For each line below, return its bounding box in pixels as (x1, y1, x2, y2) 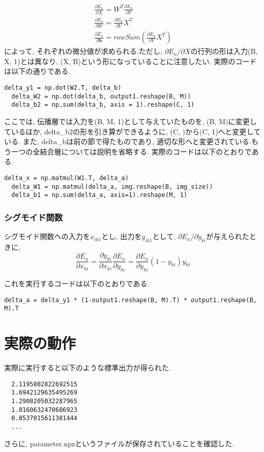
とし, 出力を (101, 231, 142, 242)
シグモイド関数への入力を (4, 231, 90, 242)
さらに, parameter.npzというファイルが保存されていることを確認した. (4, 438, 234, 448)
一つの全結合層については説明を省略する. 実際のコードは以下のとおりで (11, 146, 252, 156)
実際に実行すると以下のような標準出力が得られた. (4, 362, 171, 373)
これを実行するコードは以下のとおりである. (4, 278, 149, 289)
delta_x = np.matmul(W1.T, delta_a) (4, 174, 129, 182)
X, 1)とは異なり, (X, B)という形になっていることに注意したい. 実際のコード (4, 55, 257, 66)
